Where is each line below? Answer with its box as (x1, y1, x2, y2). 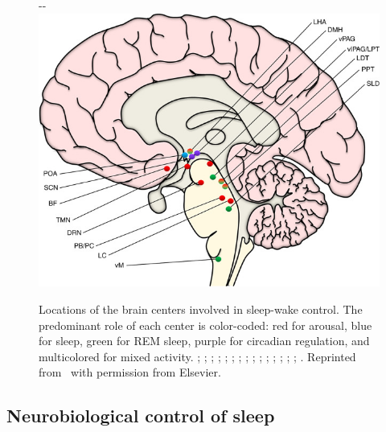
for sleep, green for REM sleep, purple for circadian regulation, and (39, 332, 370, 349)
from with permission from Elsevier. (39, 364, 221, 381)
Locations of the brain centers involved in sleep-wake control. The (39, 301, 363, 318)
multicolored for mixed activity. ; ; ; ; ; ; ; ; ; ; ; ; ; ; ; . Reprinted (39, 348, 356, 364)
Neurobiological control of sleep (6, 403, 275, 428)
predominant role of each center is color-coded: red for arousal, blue (39, 316, 372, 333)
